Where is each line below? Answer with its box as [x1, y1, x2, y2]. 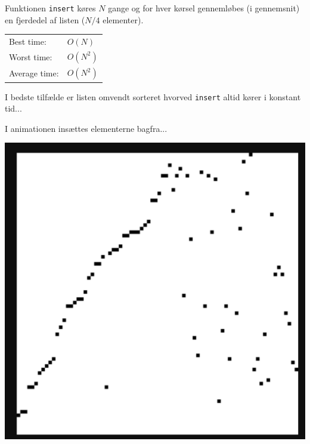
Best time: [9, 35, 46, 47]
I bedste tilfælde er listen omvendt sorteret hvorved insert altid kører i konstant [5, 90, 301, 103]
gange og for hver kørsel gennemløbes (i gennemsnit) [108, 2, 300, 14]
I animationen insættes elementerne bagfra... [5, 122, 168, 134]
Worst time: [9, 51, 52, 63]
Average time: [9, 67, 59, 79]
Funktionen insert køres [5, 2, 96, 14]
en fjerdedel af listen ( [5, 13, 85, 26]
